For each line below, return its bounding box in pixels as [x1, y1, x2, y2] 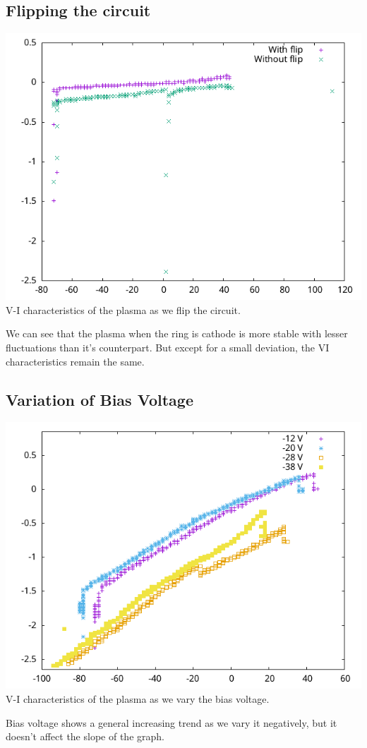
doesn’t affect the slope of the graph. [6, 729, 164, 744]
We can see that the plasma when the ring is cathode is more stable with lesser [6, 326, 348, 341]
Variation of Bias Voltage [6, 388, 193, 410]
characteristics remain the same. [6, 354, 145, 368]
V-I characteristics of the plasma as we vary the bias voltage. [6, 691, 270, 706]
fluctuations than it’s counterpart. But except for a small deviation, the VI [6, 339, 330, 354]
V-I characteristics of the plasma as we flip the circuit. [6, 302, 241, 317]
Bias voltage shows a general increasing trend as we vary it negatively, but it [6, 715, 337, 730]
